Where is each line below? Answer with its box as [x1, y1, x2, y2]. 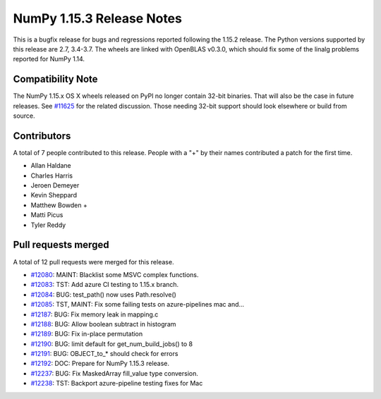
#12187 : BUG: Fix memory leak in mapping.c [30, 310, 159, 319]
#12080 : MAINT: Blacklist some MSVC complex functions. [30, 270, 199, 278]
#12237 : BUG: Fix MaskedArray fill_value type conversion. [30, 369, 199, 377]
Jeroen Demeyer [30, 181, 80, 190]
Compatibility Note [13, 73, 98, 85]
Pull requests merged [13, 239, 109, 251]
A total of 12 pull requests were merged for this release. [13, 257, 174, 266]
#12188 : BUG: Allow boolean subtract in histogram [30, 319, 176, 328]
